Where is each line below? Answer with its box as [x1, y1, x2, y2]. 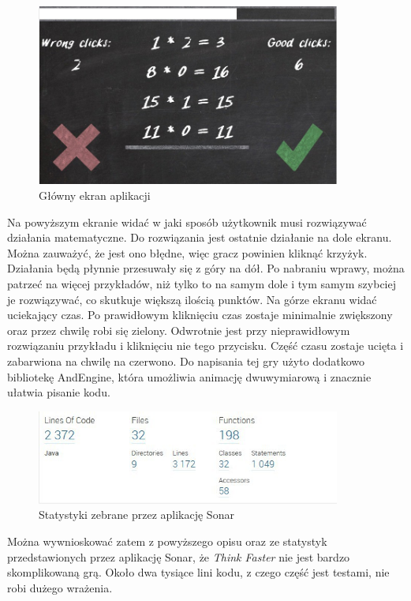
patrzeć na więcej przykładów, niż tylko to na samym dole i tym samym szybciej [7, 276, 396, 291]
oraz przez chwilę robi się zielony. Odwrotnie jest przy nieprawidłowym [7, 321, 350, 338]
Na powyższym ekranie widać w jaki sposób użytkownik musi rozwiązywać [7, 213, 367, 230]
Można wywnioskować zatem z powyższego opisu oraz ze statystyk [7, 532, 327, 549]
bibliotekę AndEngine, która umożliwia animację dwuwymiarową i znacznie [7, 368, 372, 385]
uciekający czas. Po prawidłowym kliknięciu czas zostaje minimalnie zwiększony [7, 306, 393, 323]
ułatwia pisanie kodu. [7, 384, 110, 400]
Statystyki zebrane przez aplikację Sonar [39, 506, 234, 523]
